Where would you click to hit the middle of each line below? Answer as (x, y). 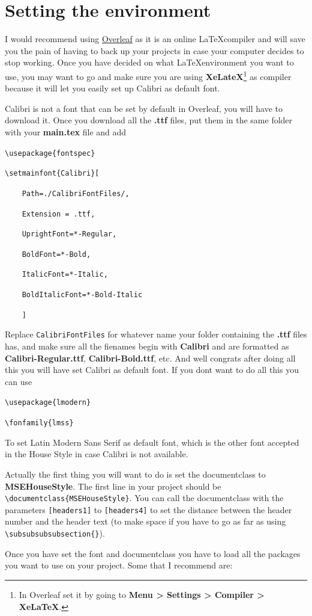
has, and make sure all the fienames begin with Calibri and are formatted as (147, 346)
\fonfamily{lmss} (39, 423)
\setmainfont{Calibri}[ (52, 174)
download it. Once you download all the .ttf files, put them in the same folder (149, 120)
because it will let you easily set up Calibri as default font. (112, 88)
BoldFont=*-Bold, (56, 254)
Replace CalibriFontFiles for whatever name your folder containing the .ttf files (156, 334)
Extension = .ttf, (58, 214)
